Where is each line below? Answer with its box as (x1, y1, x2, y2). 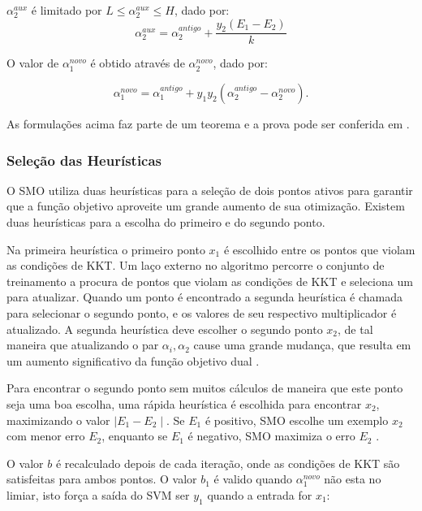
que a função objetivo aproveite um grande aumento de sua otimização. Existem (6, 197, 405, 214)
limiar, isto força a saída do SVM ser (6, 486, 190, 503)
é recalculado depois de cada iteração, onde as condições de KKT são (55, 454, 400, 471)
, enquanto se (101, 427, 168, 444)
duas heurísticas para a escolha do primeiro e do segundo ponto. (6, 214, 325, 231)
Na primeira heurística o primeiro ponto (6, 240, 205, 258)
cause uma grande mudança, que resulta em (193, 336, 411, 353)
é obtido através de (90, 54, 185, 71)
